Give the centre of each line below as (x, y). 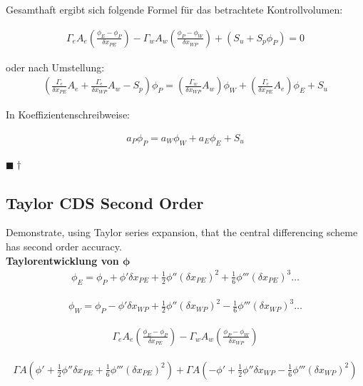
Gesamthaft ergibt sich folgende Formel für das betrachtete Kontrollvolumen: (174, 9)
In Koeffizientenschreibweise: (68, 115)
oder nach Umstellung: (55, 67)
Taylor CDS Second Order (105, 202)
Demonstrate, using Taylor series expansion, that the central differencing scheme (182, 232)
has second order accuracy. (64, 247)
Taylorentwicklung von (62, 260)
